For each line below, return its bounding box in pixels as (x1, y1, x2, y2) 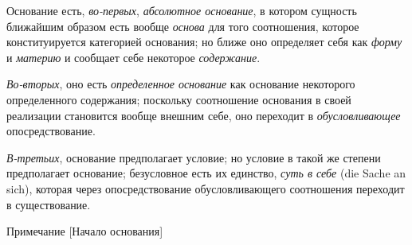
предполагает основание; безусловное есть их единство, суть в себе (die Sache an (6, 165, 406, 181)
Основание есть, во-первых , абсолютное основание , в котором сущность (6, 2, 357, 18)
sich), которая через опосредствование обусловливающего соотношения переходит (6, 180, 405, 196)
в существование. (6, 196, 91, 212)
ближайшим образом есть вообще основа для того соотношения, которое (6, 17, 359, 34)
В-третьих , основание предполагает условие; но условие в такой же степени (6, 149, 381, 165)
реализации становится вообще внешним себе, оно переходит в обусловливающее (6, 107, 401, 123)
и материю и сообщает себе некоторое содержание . (6, 49, 261, 65)
